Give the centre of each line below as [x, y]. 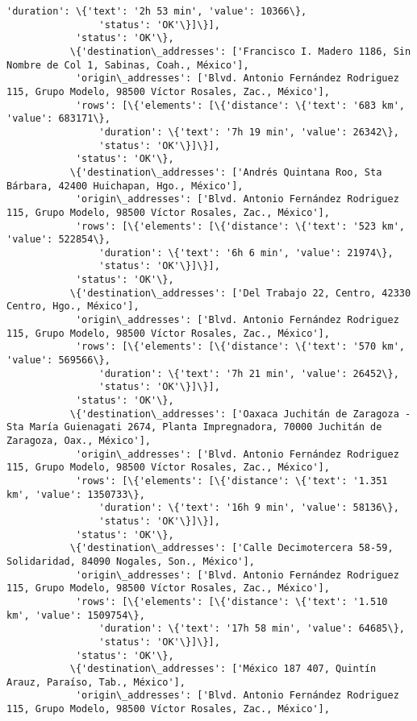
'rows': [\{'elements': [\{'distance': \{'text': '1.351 [231, 481]
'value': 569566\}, [58, 360]
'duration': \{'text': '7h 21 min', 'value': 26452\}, [249, 373]
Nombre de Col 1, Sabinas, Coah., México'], [128, 65]
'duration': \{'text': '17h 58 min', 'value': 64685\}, [252, 629]
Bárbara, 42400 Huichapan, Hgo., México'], [125, 186]
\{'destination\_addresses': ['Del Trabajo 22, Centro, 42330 [240, 293]
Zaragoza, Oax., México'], [79, 441]
